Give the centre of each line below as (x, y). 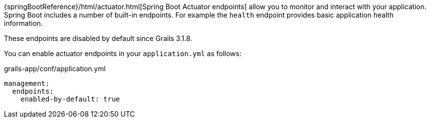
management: (27, 83)
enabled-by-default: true (70, 99)
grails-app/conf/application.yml (55, 69)
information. (24, 23)
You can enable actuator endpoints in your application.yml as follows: (123, 53)
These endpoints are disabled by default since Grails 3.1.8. (98, 38)
